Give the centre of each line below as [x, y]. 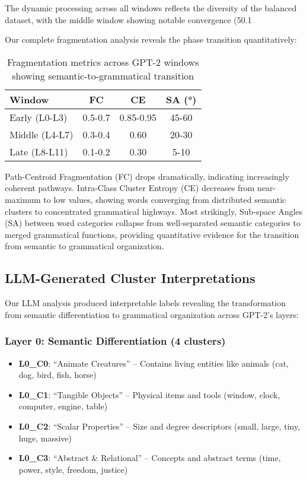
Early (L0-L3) [39, 117]
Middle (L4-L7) [41, 134]
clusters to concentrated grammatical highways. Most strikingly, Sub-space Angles [154, 211]
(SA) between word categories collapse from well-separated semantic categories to [153, 223]
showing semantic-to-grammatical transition [103, 75]
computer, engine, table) [63, 406]
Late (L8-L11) [39, 151]
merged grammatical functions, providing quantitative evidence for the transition [152, 234]
